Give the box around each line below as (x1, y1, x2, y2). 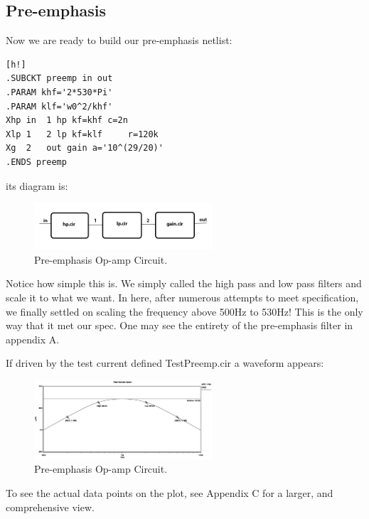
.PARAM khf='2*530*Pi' (6, 87, 113, 97)
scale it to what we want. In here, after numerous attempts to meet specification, (6, 290, 359, 305)
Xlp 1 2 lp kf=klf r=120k (6, 129, 159, 139)
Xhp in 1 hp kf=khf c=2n (6, 115, 128, 126)
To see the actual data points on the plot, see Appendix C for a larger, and (6, 486, 333, 501)
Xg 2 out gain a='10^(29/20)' (6, 143, 164, 154)
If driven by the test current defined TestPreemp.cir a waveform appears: (6, 355, 324, 370)
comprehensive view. (6, 499, 95, 514)
